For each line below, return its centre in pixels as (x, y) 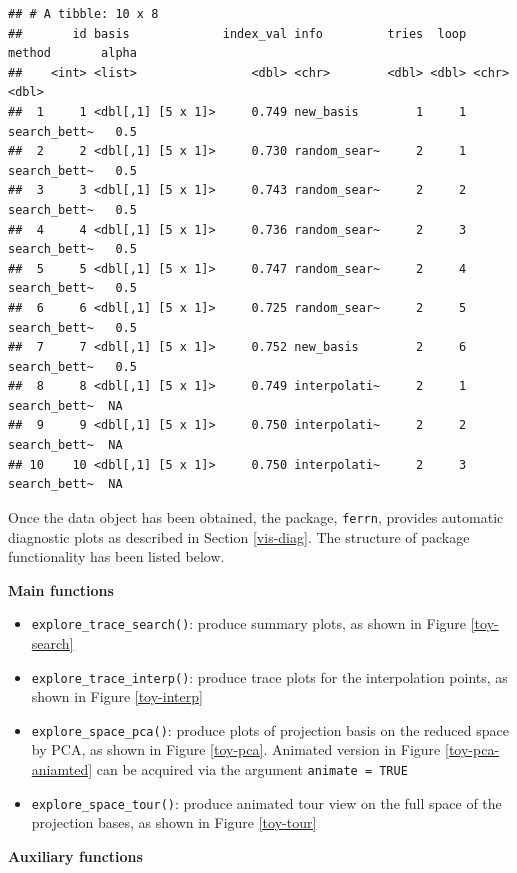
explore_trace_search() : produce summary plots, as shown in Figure (249, 623)
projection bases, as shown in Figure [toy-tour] (174, 822)
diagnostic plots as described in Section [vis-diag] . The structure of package (239, 536)
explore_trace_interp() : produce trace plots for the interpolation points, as (269, 676)
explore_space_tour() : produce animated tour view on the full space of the (266, 802)
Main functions (61, 589)
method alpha (72, 53)
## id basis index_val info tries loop (237, 33)
